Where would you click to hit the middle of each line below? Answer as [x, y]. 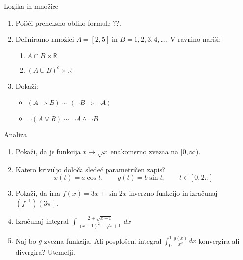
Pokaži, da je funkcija [48, 151]
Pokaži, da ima [38, 193]
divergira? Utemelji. [45, 251]
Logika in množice [31, 6]
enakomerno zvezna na [145, 151]
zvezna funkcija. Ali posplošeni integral [103, 241]
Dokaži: [27, 86]
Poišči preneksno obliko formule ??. [68, 22]
